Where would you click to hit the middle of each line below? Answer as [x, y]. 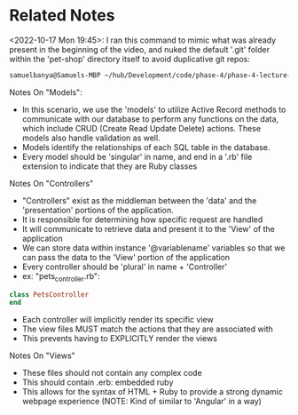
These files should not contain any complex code [112, 373]
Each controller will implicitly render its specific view [118, 320]
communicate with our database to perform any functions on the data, [150, 119]
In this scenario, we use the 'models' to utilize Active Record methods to [154, 109]
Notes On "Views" [42, 355]
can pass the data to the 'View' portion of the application [126, 257]
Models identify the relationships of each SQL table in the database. [146, 147]
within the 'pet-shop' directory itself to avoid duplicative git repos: [129, 59]
